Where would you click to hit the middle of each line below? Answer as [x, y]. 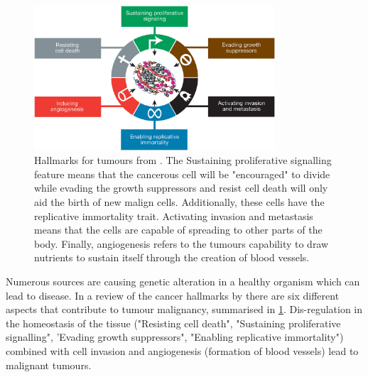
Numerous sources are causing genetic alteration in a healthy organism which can [183, 282]
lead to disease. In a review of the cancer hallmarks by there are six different [173, 295]
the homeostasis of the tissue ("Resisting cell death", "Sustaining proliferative [173, 323]
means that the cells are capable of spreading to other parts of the [178, 230]
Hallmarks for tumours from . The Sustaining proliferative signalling [183, 160]
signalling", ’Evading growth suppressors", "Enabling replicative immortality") [175, 337]
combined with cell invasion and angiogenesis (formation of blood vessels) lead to [182, 351]
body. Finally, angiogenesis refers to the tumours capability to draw [182, 243]
